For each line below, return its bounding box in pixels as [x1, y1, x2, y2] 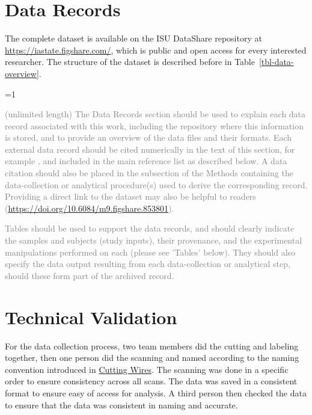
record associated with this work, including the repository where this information [5, 119, 304, 132]
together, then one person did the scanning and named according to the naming [5, 351, 299, 364]
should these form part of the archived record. [5, 269, 174, 281]
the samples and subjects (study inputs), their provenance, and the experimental [5, 234, 302, 247]
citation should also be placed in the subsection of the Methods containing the [5, 167, 293, 179]
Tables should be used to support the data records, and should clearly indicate [5, 222, 295, 235]
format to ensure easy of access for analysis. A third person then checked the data [5, 386, 307, 399]
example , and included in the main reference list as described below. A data [5, 155, 287, 167]
